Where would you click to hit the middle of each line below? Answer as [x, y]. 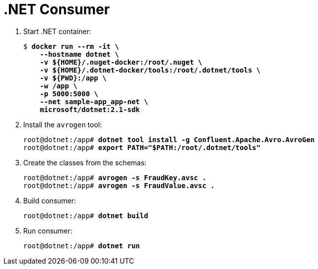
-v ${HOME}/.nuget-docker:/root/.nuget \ [121, 62]
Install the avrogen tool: [63, 124]
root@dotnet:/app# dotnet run [82, 246]
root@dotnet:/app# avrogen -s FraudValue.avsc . [119, 185]
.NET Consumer [57, 9]
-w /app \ [59, 86]
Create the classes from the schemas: [85, 162]
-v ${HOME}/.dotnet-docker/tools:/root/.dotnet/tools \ [150, 70]
